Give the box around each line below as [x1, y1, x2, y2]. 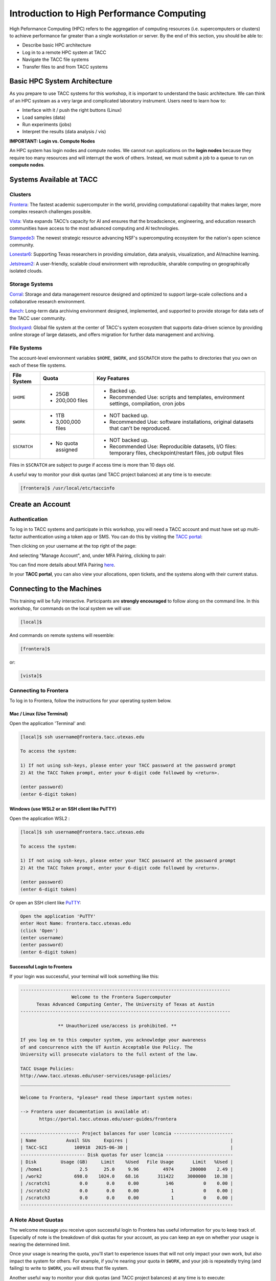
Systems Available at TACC [9, 175, 98, 184]
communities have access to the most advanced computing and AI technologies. [9, 225, 180, 232]
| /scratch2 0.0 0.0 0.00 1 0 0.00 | [20, 1188, 234, 1193]
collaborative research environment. [9, 298, 86, 304]
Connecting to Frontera [9, 687, 68, 694]
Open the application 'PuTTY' [20, 913, 96, 919]
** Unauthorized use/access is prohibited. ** [58, 1023, 177, 1028]
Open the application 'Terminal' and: [9, 720, 86, 726]
